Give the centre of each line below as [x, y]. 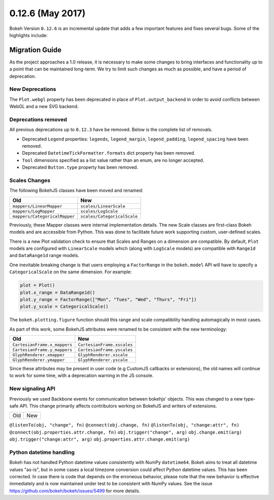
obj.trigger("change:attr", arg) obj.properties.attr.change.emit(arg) [100, 439]
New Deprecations [33, 89]
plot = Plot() [38, 285]
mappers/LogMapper [34, 211]
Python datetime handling [42, 452]
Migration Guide [36, 50]
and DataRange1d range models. [44, 256]
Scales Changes [30, 181]
